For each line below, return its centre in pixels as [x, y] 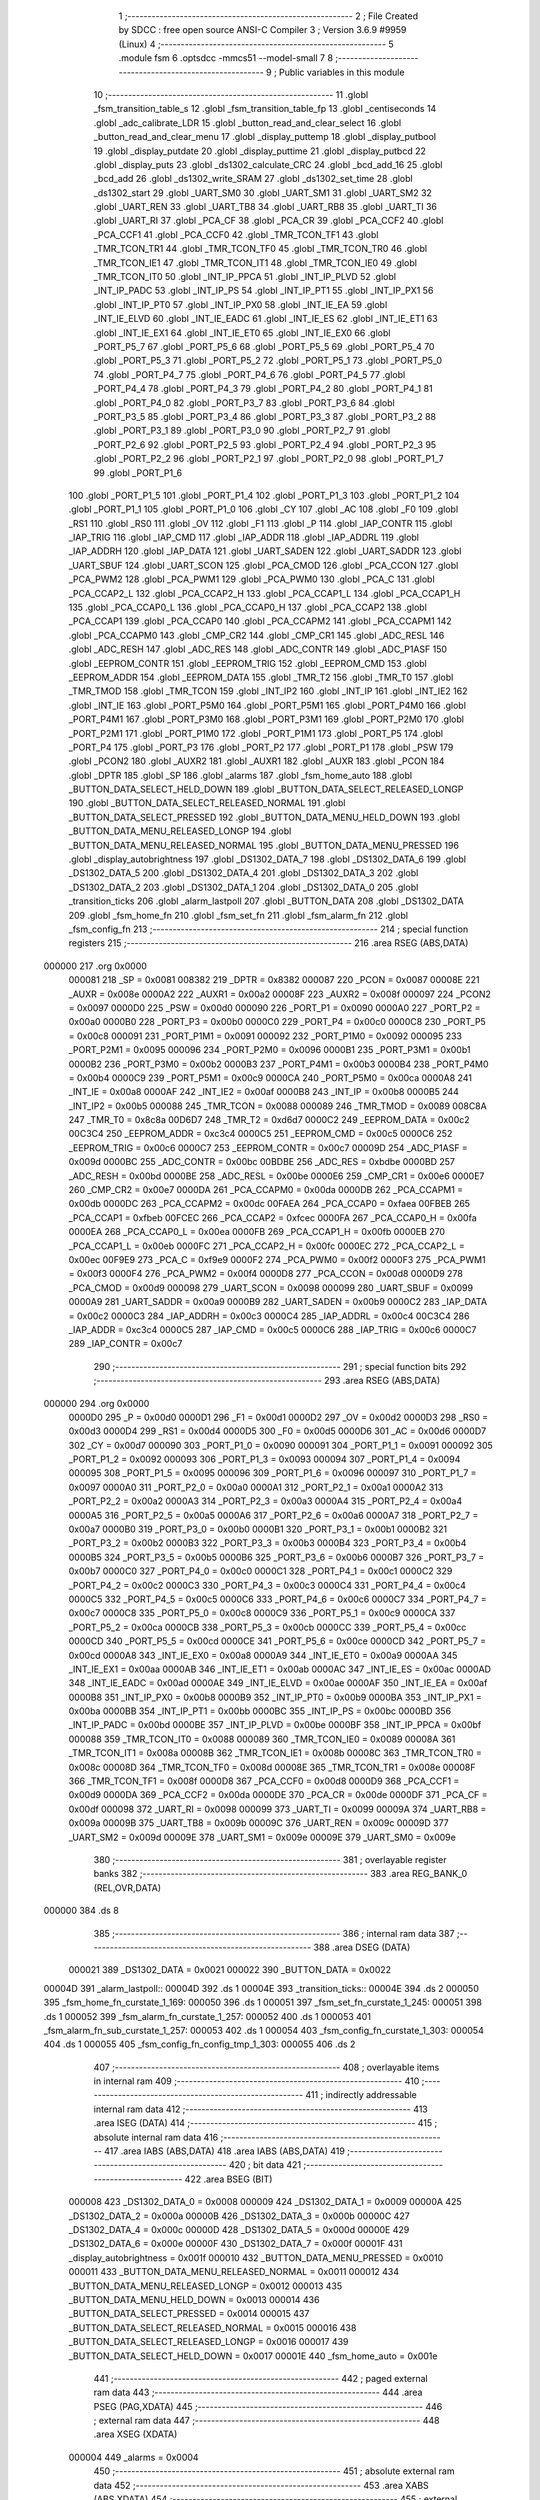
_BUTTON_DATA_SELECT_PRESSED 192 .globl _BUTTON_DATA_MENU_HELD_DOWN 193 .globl [264, 817]
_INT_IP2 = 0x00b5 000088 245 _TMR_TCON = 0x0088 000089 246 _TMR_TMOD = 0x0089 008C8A [277, 1106]
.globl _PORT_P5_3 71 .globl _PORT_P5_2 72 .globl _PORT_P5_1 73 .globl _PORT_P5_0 [268, 361]
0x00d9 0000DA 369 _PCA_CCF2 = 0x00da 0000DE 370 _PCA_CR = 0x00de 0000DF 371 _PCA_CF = [278, 1795]
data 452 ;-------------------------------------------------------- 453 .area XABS [261, 2485]
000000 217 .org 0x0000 [95, 966]
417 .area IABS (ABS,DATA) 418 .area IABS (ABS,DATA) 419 [224, 2151]
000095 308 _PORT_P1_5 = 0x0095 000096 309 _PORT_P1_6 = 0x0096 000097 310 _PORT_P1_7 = [272, 1473]
